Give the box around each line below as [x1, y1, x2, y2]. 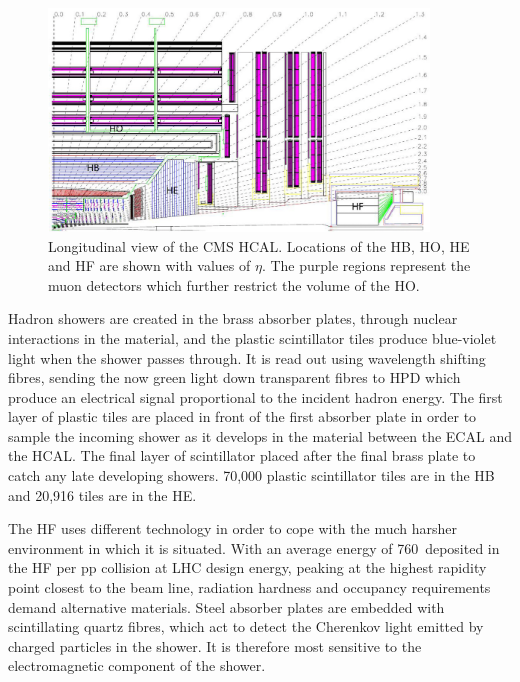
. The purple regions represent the [261, 255, 471, 276]
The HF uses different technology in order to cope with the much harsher [8, 518, 458, 539]
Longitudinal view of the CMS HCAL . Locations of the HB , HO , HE [48, 235, 470, 256]
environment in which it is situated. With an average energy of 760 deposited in [8, 537, 500, 558]
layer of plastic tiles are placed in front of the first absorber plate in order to [8, 406, 477, 427]
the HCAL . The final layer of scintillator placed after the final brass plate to [8, 445, 476, 466]
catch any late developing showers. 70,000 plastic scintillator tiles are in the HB [8, 465, 495, 486]
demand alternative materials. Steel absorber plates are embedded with [8, 596, 445, 617]
